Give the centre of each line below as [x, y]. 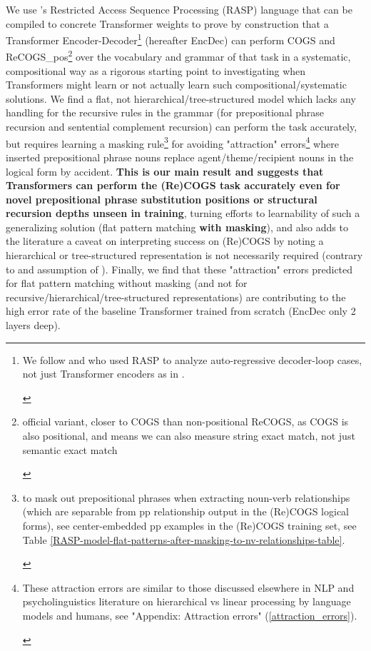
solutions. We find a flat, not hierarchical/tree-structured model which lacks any [181, 98]
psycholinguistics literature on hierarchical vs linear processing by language [187, 601]
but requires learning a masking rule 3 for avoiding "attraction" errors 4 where [172, 142]
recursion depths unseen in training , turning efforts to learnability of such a [183, 213]
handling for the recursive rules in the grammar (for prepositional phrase [165, 112]
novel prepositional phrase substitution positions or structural [162, 199]
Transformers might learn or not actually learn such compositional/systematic [176, 85]
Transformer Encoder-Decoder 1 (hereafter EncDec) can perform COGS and [171, 39]
